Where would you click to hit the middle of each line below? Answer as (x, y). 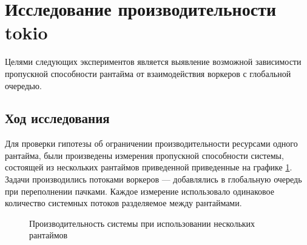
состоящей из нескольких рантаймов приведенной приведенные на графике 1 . (149, 167)
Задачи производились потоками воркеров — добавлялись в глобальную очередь (153, 179)
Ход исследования (57, 118)
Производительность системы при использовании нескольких (142, 223)
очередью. (23, 85)
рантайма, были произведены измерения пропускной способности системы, (144, 155)
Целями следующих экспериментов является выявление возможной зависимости (153, 62)
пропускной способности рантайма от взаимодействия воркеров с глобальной (148, 73)
